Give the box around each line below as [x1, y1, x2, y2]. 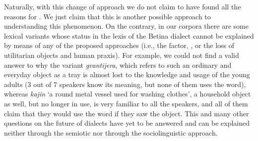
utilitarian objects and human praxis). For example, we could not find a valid [4, 49, 239, 60]
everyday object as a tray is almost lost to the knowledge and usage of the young [4, 69, 250, 80]
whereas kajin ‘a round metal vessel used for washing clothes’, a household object [4, 89, 251, 99]
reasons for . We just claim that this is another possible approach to [4, 11, 211, 21]
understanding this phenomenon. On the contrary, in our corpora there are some [4, 21, 249, 31]
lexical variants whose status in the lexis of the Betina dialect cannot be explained [4, 30, 254, 41]
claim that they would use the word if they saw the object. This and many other [4, 108, 249, 118]
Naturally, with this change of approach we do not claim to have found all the [4, 1, 241, 11]
